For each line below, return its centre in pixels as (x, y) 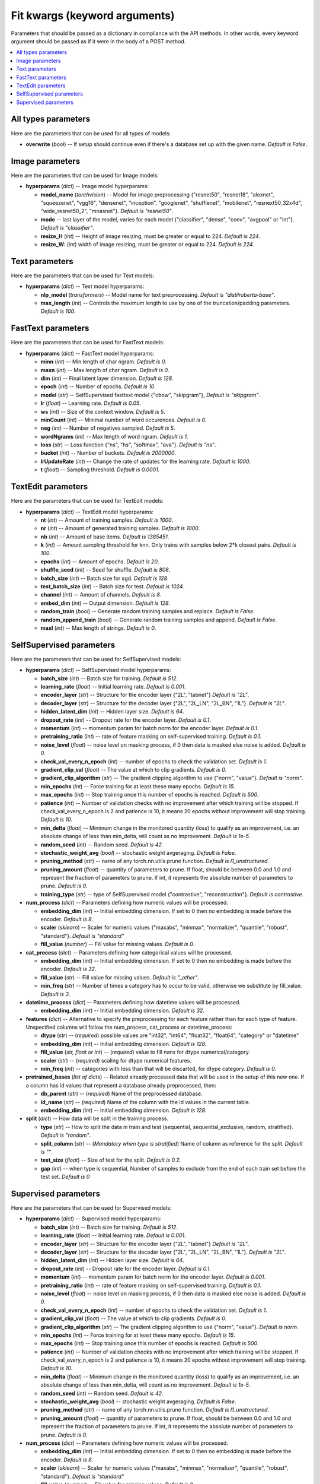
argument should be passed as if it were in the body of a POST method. (98, 41)
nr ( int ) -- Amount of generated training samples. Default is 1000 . (120, 528)
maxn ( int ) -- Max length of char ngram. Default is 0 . (105, 370)
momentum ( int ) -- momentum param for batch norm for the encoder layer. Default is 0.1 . (150, 728)
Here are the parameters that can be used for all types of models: (91, 133)
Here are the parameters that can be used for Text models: (83, 275)
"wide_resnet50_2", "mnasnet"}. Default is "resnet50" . (107, 211)
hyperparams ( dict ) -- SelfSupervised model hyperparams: (98, 670)
